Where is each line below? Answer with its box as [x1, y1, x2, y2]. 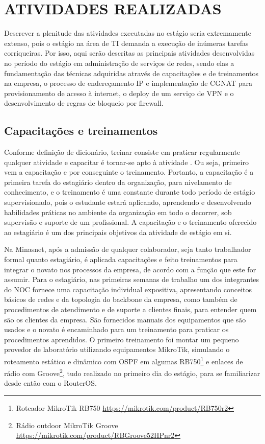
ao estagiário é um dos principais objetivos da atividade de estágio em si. [4, 226, 232, 237]
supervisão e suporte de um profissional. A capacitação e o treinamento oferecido [4, 217, 257, 227]
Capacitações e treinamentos [4, 123, 158, 138]
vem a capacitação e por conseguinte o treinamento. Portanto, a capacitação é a [4, 167, 254, 177]
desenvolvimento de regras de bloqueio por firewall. [4, 98, 164, 108]
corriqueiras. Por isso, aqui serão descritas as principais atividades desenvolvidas [4, 48, 255, 58]
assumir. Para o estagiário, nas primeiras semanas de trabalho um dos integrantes [4, 274, 259, 285]
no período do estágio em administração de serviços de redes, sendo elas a [4, 57, 234, 68]
